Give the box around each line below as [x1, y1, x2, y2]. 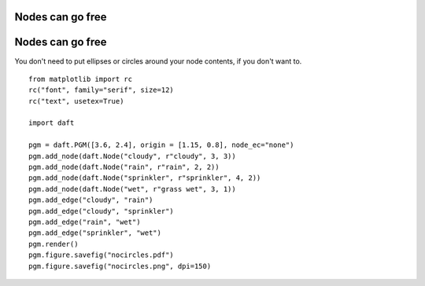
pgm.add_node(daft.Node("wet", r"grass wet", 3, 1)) [28, 185, 236, 193]
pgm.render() [28, 240, 79, 248]
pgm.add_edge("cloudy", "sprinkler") [28, 207, 175, 215]
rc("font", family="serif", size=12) [28, 86, 175, 94]
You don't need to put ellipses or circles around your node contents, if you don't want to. [14, 56, 302, 66]
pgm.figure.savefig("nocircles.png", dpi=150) [28, 262, 212, 270]
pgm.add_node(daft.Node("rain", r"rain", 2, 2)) [28, 163, 220, 172]
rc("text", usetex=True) [28, 97, 124, 105]
